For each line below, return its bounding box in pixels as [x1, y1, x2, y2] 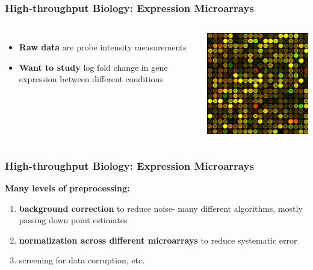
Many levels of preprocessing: [5, 182, 130, 194]
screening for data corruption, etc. [19, 254, 145, 266]
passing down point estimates [19, 214, 128, 226]
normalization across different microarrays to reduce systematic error [19, 233, 297, 246]
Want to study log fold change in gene [19, 61, 168, 73]
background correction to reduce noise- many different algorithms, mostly [19, 202, 303, 214]
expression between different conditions [19, 73, 163, 85]
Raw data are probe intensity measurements [19, 41, 187, 53]
